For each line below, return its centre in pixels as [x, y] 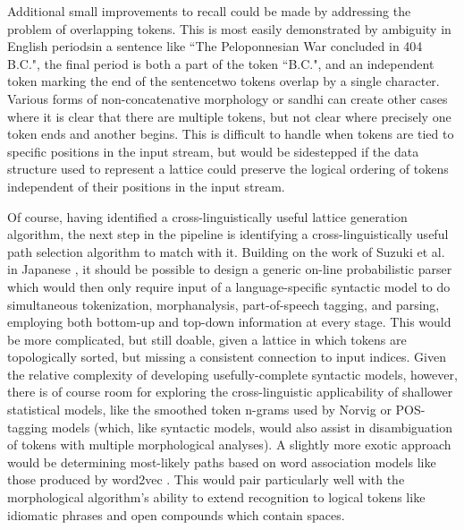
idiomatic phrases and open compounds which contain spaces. [176, 514]
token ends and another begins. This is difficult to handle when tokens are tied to [231, 134]
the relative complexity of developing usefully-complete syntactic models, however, [232, 374]
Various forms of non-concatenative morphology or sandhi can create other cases [228, 98]
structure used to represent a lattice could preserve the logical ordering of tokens [228, 169]
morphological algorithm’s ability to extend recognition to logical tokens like [216, 497]
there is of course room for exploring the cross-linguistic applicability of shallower [230, 392]
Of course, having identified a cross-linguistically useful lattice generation [207, 216]
